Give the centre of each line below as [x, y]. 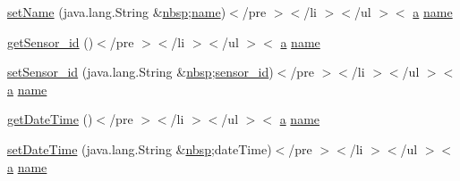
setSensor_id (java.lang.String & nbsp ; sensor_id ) [141, 72]
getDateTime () [50, 119]
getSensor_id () [51, 41]
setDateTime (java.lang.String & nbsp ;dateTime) [140, 148]
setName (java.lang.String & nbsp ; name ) [117, 12]
